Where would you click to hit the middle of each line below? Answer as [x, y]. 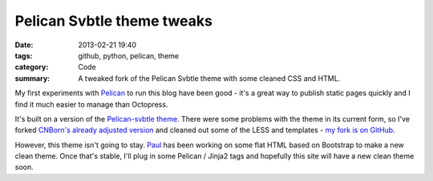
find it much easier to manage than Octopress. [91, 104]
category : [32, 67]
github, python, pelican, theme [129, 55]
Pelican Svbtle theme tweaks [113, 21]
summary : [32, 78]
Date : [24, 45]
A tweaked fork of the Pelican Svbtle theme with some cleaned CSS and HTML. [209, 78]
